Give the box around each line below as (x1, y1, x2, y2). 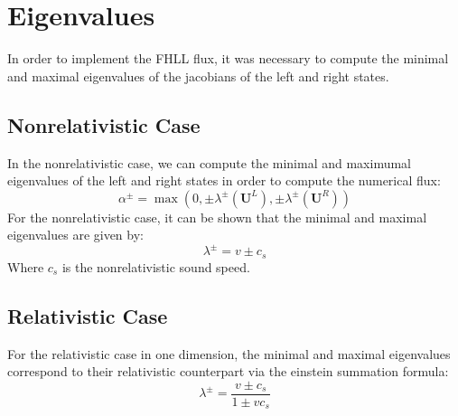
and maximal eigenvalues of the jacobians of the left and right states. (7, 66, 389, 85)
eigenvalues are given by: (7, 225, 144, 244)
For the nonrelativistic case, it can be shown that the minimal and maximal (7, 207, 427, 226)
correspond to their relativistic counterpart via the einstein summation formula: (7, 362, 449, 381)
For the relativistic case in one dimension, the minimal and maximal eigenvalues (7, 344, 451, 363)
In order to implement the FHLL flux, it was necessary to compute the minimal (7, 49, 449, 68)
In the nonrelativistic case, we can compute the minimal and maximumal (7, 153, 411, 172)
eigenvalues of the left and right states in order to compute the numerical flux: (7, 171, 441, 190)
